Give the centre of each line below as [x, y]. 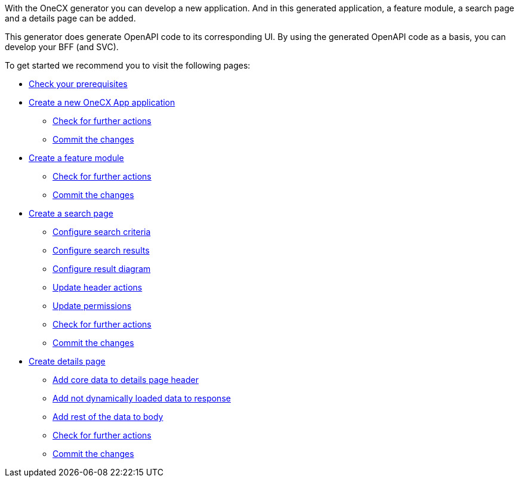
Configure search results [101, 250]
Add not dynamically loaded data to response [142, 398]
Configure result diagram [102, 269]
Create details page [67, 361]
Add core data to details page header [126, 380]
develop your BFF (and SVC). [62, 47]
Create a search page [71, 213]
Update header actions [98, 287]
